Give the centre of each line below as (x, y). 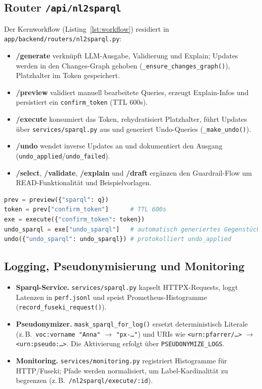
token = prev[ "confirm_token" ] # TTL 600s (85, 210)
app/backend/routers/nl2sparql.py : (63, 38)
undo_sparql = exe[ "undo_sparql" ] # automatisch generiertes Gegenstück (132, 229)
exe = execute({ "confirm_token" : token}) (75, 219)
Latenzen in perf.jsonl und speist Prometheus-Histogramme (111, 297)
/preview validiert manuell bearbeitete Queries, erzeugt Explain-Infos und (132, 92)
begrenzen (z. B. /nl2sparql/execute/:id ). (84, 380)
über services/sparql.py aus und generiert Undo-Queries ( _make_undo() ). (134, 129)
